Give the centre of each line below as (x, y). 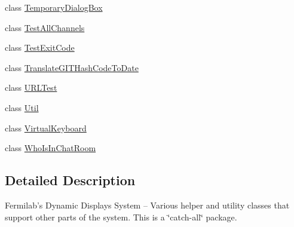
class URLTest (31, 88)
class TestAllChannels (45, 27)
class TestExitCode (40, 47)
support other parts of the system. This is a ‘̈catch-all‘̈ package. (121, 217)
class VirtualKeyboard (46, 128)
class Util (22, 107)
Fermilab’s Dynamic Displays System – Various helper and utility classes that (147, 205)
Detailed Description (70, 180)
